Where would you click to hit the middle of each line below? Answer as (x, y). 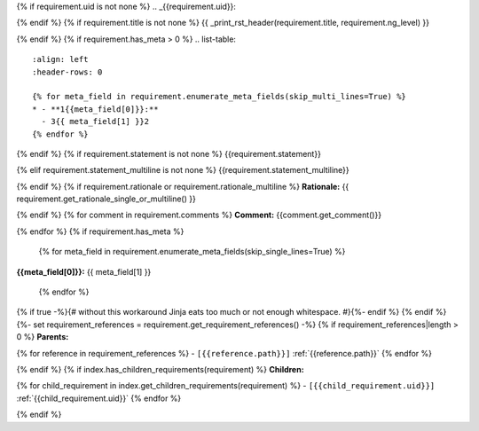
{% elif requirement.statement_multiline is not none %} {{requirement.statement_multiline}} (183, 170)
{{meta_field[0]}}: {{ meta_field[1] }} (84, 271)
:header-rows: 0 (67, 72)
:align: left (60, 59)
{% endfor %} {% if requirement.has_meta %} (100, 231)
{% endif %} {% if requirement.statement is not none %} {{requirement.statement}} (169, 153)
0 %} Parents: (43, 337)
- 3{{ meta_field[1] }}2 (95, 121)
